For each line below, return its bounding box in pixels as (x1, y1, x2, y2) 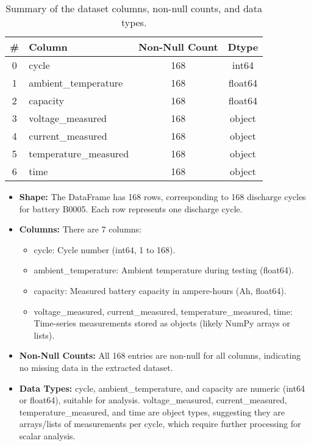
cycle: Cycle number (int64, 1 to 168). (34, 243, 176, 256)
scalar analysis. (19, 429, 76, 442)
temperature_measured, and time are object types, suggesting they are (19, 405, 285, 418)
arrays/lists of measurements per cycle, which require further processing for (19, 417, 301, 430)
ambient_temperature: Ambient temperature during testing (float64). (34, 264, 295, 276)
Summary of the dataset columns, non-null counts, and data (5, 1, 263, 15)
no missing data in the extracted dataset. (19, 361, 173, 373)
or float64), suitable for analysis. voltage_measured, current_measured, (19, 394, 287, 406)
